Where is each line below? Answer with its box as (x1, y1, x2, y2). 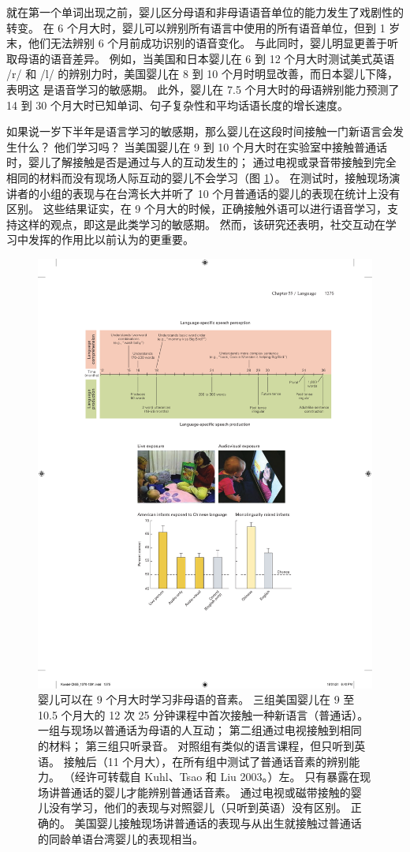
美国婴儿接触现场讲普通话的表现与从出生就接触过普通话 (74, 815, 362, 831)
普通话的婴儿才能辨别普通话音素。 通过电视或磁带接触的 (59, 783, 351, 800)
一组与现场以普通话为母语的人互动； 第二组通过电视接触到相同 (38, 722, 362, 738)
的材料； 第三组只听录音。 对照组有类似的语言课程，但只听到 (38, 738, 355, 754)
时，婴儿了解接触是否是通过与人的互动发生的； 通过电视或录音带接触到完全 (6, 154, 397, 170)
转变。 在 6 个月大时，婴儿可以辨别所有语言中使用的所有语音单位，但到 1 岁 (6, 19, 401, 35)
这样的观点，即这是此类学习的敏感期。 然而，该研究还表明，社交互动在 (17, 215, 386, 232)
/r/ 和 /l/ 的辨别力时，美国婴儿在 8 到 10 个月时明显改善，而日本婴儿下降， (6, 65, 399, 82)
